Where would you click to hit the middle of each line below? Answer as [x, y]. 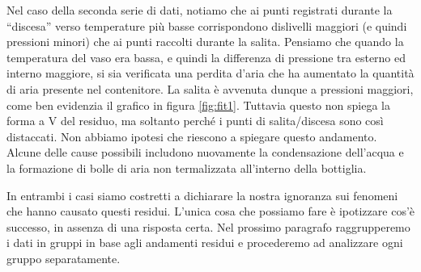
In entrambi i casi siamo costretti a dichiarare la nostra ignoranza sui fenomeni [202, 195]
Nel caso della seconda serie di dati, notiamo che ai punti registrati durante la [200, 10]
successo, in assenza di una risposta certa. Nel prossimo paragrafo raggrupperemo [208, 226]
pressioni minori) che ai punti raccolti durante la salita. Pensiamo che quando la [205, 42]
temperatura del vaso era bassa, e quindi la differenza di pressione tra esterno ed [206, 57]
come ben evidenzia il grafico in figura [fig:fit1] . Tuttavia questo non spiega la [198, 105]
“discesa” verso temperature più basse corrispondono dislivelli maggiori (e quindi [207, 25]
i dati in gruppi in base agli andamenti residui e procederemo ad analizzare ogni [205, 243]
